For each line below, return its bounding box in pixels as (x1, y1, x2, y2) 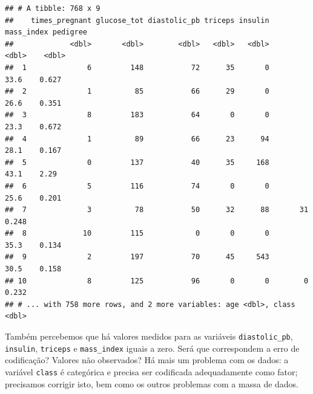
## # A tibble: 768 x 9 (5, 4, 100, 13)
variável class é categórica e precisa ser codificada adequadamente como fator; (5, 365, 298, 378)
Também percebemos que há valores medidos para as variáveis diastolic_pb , (5, 330, 293, 343)
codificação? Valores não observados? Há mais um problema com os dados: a (5, 354, 289, 366)
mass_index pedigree (5, 28, 88, 37)
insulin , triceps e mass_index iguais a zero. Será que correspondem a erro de (5, 341, 300, 354)
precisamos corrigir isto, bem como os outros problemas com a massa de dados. (5, 377, 299, 390)
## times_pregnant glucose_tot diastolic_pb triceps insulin (5, 16, 269, 25)
